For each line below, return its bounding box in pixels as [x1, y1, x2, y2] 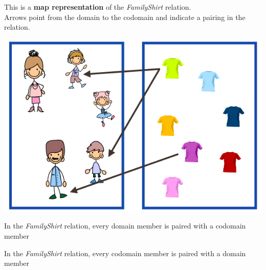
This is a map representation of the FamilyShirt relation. [4, 2, 191, 12]
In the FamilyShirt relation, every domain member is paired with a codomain [4, 220, 246, 231]
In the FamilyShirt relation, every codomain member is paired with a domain [4, 247, 246, 258]
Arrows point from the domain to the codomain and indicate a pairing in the [4, 11, 246, 22]
